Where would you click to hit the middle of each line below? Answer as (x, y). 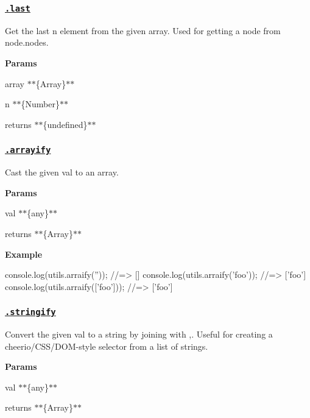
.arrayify (28, 150)
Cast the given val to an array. (62, 172)
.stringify (30, 312)
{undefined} (65, 124)
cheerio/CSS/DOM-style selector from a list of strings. (107, 346)
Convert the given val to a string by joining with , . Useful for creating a (139, 334)
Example (24, 254)
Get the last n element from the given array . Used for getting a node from (143, 30)
